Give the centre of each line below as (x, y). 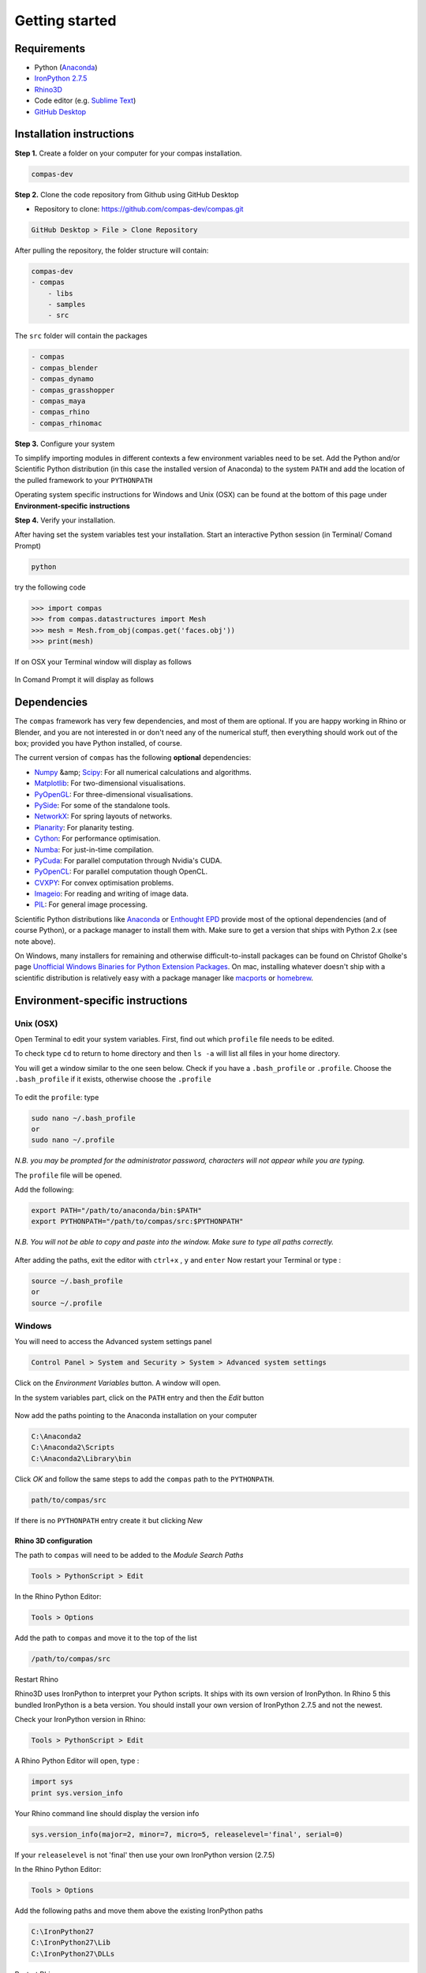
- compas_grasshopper (73, 390)
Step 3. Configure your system (65, 444)
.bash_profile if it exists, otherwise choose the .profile (113, 1079)
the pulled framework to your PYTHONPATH (84, 480)
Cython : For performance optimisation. (97, 839)
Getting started (65, 21)
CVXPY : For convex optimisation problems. (104, 882)
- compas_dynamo (63, 379)
